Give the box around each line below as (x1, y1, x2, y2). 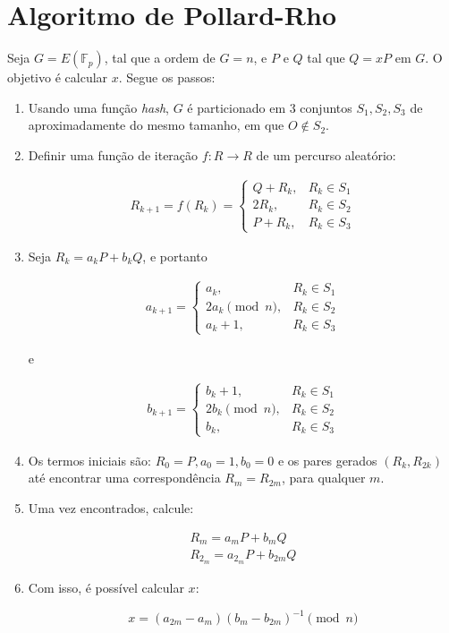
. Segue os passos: (118, 68, 216, 87)
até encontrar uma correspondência (28, 468, 221, 487)
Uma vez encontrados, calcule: (28, 498, 194, 517)
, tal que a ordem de (104, 48, 216, 67)
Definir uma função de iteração (28, 145, 199, 164)
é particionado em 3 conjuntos (187, 98, 352, 116)
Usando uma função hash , (28, 98, 169, 116)
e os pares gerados (277, 450, 377, 469)
